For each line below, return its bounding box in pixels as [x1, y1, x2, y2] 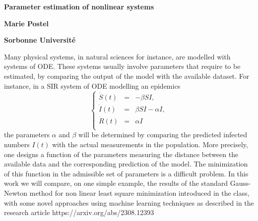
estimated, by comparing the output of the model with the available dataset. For [4, 70, 250, 81]
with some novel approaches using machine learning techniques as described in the [4, 197, 254, 208]
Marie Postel [4, 18, 49, 28]
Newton [4, 188, 28, 198]
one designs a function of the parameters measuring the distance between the [4, 149, 239, 159]
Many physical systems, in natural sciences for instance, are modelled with [4, 51, 231, 61]
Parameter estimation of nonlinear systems [4, 1, 154, 11]
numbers [4, 139, 30, 150]
